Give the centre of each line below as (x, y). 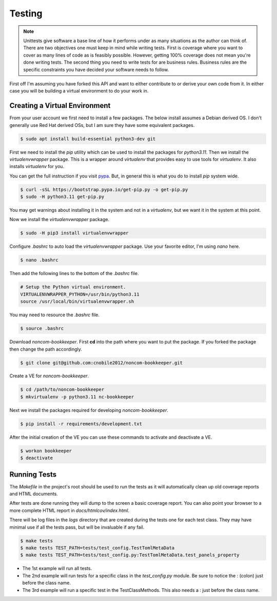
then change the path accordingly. (46, 349)
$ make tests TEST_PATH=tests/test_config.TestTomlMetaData (97, 548)
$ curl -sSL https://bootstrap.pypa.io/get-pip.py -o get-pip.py (104, 189)
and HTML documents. (34, 494)
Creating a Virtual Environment (60, 106)
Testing (26, 13)
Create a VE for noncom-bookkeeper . (49, 376)
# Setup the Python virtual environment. (73, 287)
